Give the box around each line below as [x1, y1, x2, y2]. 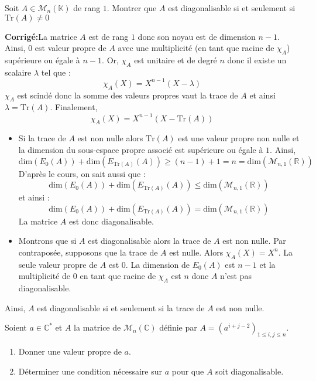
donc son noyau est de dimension [138, 30, 256, 42]
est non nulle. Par [222, 234, 286, 247]
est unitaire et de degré [134, 53, 217, 66]
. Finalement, [50, 101, 98, 113]
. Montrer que [107, 2, 157, 13]
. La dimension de [125, 258, 190, 270]
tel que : [41, 66, 71, 78]
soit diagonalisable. [215, 365, 284, 377]
